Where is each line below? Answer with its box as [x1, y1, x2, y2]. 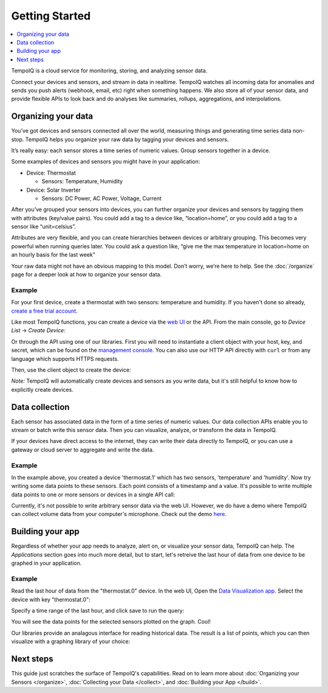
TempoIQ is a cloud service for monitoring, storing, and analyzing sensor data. [11, 67, 208, 74]
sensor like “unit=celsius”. [11, 223, 76, 231]
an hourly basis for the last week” [11, 251, 95, 259]
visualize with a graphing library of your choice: [11, 638, 131, 645]
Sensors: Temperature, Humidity [41, 178, 123, 185]
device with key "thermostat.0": [11, 596, 91, 603]
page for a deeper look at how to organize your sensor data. [11, 271, 162, 278]
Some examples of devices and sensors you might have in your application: [11, 158, 200, 165]
